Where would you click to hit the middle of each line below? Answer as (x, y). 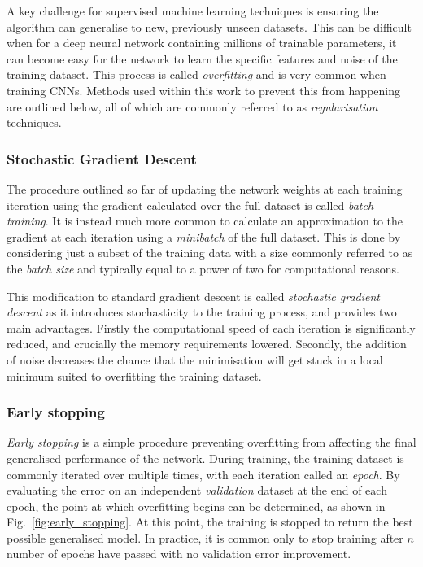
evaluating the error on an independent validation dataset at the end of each (197, 490)
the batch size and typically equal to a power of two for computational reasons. (203, 268)
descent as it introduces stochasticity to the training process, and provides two (202, 312)
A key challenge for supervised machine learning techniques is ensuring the (193, 11)
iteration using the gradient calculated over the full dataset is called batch (190, 205)
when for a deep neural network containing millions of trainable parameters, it (202, 43)
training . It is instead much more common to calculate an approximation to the (205, 221)
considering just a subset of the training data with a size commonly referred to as (210, 253)
